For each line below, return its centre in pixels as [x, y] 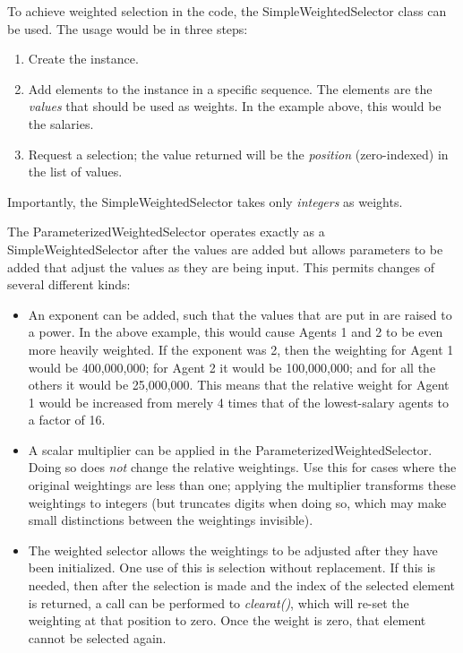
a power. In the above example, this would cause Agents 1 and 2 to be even [236, 332]
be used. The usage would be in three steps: [128, 28]
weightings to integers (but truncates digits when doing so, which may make [237, 502]
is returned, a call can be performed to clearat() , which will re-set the [219, 602]
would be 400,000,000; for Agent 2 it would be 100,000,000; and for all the [232, 367]
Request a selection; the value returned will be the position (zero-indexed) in [238, 154]
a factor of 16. [67, 420]
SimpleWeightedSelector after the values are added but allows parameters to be [225, 249]
